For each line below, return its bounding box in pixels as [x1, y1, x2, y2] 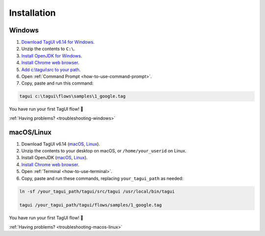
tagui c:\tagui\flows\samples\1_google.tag [19, 93, 126, 99]
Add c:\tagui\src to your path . [21, 66, 81, 72]
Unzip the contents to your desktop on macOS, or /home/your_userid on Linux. [21, 148, 186, 154]
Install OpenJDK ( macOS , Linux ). [21, 155, 88, 161]
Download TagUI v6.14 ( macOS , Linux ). [21, 141, 100, 147]
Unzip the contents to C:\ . [21, 46, 76, 52]
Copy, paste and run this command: [21, 80, 94, 86]
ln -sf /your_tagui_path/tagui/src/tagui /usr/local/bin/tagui [19, 188, 175, 194]
